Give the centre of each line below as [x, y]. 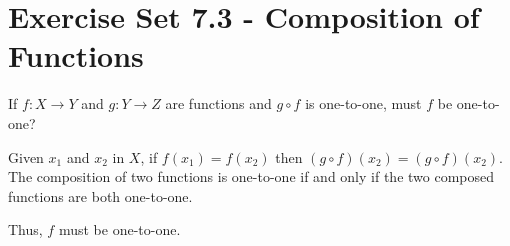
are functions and [218, 103]
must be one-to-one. [119, 229]
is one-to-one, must [363, 103]
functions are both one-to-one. [100, 195]
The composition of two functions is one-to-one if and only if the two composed [251, 176]
